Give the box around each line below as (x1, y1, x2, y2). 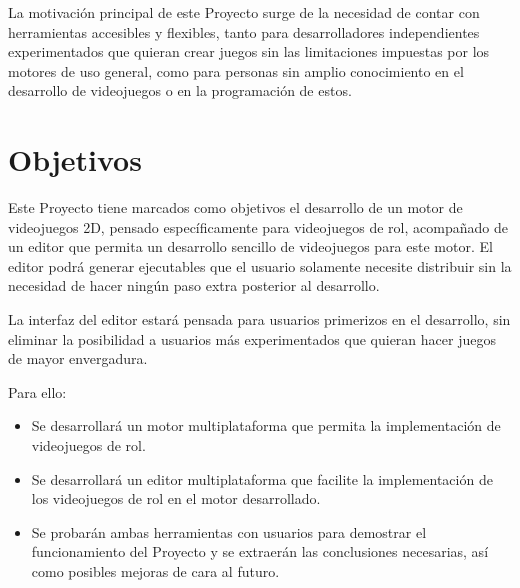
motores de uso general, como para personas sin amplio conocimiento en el (8, 60, 464, 81)
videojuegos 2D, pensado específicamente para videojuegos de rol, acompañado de (8, 216, 508, 237)
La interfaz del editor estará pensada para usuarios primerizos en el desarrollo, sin (8, 309, 511, 330)
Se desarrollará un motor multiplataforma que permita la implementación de (31, 415, 501, 436)
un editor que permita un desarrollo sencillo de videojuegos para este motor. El (8, 236, 493, 257)
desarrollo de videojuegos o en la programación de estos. (8, 80, 352, 101)
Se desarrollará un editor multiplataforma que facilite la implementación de (31, 468, 493, 489)
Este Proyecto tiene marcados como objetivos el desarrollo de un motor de (8, 197, 463, 218)
